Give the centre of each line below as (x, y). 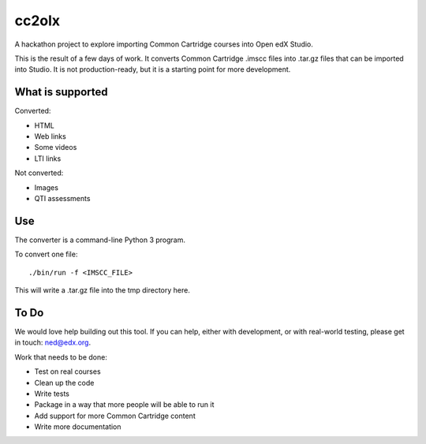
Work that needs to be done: (61, 357)
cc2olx (37, 21)
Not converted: (39, 173)
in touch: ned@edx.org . (52, 342)
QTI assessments (62, 198)
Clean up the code (64, 382)
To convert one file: (46, 254)
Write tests (52, 394)
